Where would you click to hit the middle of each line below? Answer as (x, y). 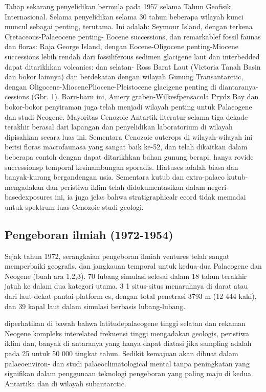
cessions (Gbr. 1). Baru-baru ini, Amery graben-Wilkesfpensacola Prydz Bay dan (132, 96)
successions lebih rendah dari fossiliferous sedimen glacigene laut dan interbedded (132, 56)
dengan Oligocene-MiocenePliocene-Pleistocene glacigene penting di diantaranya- (131, 86)
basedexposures (29, 197)
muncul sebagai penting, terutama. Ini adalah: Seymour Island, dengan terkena (129, 26)
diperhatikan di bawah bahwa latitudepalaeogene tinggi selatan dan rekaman (125, 323)
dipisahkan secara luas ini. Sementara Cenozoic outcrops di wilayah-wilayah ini (129, 136)
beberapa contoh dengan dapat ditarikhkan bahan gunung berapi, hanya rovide (129, 156)
